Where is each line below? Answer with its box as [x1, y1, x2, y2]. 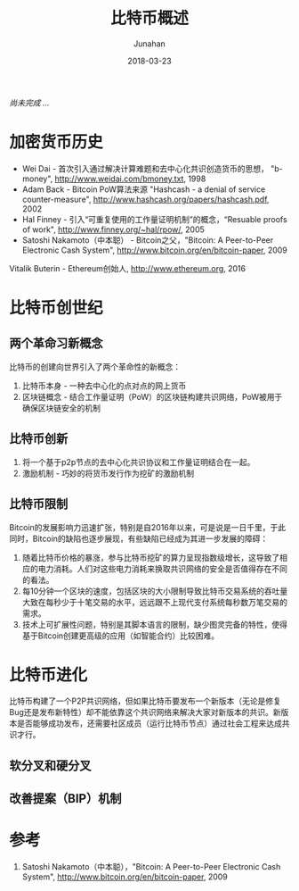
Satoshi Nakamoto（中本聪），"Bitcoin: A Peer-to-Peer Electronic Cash [21, 862, 281, 872]
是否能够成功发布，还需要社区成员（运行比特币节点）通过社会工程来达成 [16, 718, 282, 729]
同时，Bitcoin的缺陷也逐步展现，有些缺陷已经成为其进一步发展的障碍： [9, 533, 269, 544]
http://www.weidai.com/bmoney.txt [54, 173, 184, 184]
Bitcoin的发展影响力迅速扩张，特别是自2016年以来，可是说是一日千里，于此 [9, 521, 287, 532]
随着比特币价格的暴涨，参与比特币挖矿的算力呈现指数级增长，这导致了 [21, 552, 280, 562]
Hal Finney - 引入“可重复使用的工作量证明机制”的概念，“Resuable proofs [21, 213, 287, 224]
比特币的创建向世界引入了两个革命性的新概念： [9, 361, 181, 371]
